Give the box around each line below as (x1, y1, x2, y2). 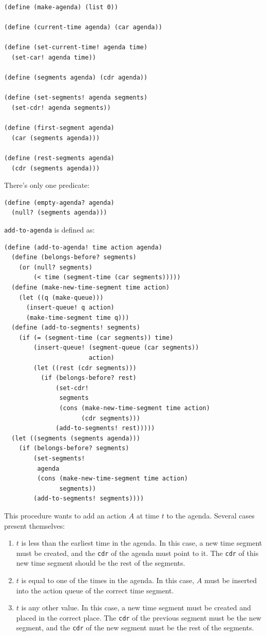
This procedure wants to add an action (4, 510, 126, 521)
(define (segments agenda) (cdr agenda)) (4, 74, 148, 82)
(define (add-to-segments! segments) (11, 324, 140, 332)
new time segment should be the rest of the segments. (16, 557, 185, 568)
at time (136, 510, 160, 521)
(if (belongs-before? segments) (18, 445, 129, 452)
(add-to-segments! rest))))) (55, 425, 155, 432)
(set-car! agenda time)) (11, 53, 96, 61)
